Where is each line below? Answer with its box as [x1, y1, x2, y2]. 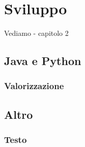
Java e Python [4, 53, 81, 69]
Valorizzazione [4, 79, 64, 92]
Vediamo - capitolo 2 [4, 28, 69, 38]
